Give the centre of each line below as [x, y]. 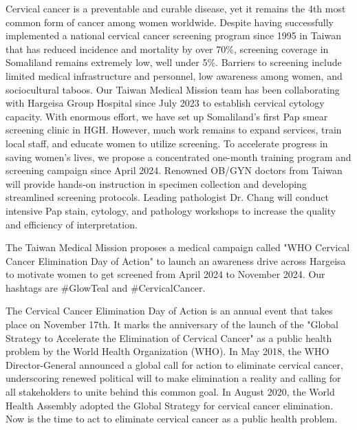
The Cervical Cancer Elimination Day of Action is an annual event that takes [169, 311]
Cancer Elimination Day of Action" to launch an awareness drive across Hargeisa [176, 260]
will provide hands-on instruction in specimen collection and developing [156, 183]
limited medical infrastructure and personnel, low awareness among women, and [174, 75]
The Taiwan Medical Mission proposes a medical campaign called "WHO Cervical [178, 247]
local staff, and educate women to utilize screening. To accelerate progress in [167, 143]
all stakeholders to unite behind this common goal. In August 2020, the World [170, 392]
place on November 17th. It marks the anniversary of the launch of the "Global [172, 324]
